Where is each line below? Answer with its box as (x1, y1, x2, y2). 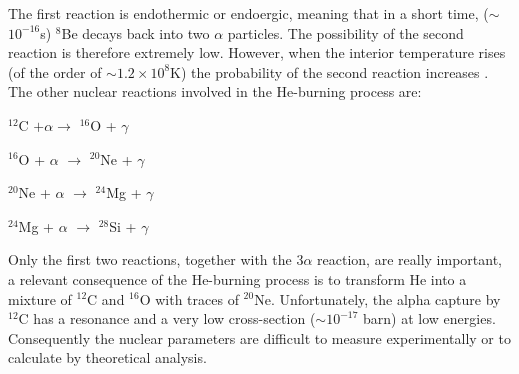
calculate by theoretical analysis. (8, 347, 207, 368)
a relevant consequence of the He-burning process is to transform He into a (8, 268, 467, 289)
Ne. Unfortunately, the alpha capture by (254, 288, 501, 309)
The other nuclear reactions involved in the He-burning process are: (8, 81, 422, 102)
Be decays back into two (61, 22, 210, 43)
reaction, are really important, (317, 249, 502, 270)
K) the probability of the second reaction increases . (170, 61, 489, 82)
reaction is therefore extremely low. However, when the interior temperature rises (8, 42, 506, 63)
